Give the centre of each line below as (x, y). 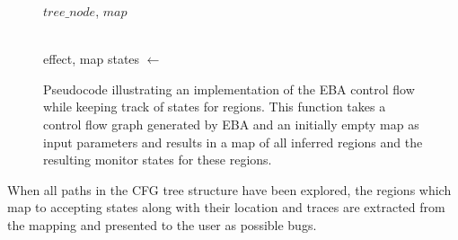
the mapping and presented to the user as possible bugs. (162, 224)
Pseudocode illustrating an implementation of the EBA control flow (229, 89)
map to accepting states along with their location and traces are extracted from (226, 207)
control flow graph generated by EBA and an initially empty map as (231, 124)
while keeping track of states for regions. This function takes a (215, 107)
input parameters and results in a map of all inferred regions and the (233, 142)
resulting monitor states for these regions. (158, 160)
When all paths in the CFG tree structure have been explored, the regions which (229, 189)
